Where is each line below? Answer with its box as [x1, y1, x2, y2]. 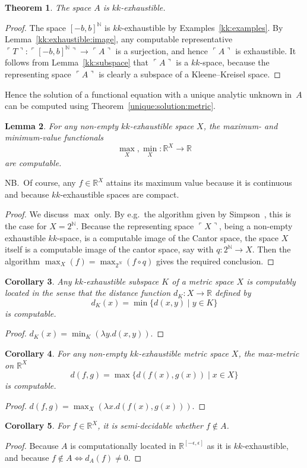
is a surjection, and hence [115, 44, 208, 57]
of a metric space [172, 274, 234, 287]
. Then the [252, 243, 291, 255]
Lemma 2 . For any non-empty [5, 119, 119, 132]
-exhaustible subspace [83, 274, 159, 287]
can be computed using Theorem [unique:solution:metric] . [5, 99, 216, 112]
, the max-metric [238, 347, 299, 359]
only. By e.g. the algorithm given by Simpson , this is [94, 208, 292, 220]
